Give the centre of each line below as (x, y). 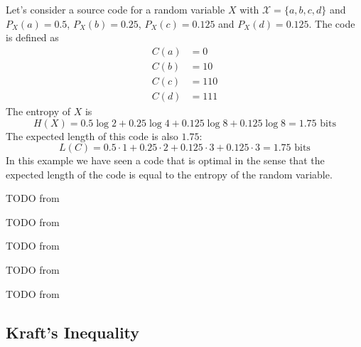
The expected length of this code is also (92, 135)
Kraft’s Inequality (73, 332)
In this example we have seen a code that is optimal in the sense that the (165, 160)
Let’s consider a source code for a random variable (115, 9)
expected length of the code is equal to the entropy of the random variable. (169, 174)
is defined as (32, 37)
